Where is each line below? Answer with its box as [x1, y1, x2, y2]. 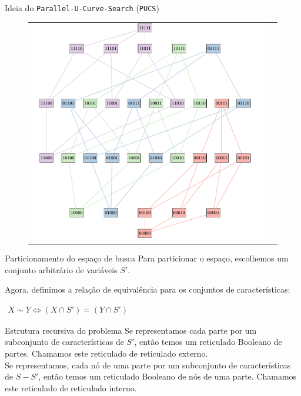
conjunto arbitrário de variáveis [5, 263, 118, 276]
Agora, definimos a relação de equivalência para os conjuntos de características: [5, 283, 290, 296]
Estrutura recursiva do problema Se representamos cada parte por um [5, 324, 257, 336]
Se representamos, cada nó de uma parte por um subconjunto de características [5, 358, 291, 371]
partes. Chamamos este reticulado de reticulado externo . [5, 347, 208, 359]
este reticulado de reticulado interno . [5, 381, 137, 394]
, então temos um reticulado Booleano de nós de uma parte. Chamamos [38, 370, 297, 382]
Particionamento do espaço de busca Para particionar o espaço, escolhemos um [5, 251, 289, 264]
